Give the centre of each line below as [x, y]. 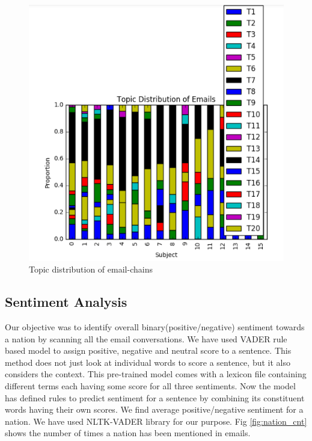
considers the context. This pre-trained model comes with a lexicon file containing [156, 374]
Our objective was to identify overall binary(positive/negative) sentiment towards [155, 326]
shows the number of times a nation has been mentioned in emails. [128, 433]
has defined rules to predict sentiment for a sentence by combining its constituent [155, 397]
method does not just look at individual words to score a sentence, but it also [148, 362]
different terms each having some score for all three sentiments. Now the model [150, 385]
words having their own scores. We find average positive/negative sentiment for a [154, 409]
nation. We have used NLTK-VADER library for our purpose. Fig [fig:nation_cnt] [156, 421]
